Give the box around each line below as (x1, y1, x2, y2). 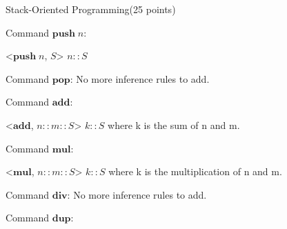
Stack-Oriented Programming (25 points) (6, 2, 176, 16)
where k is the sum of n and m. (108, 117, 240, 132)
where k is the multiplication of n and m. (108, 164, 282, 179)
